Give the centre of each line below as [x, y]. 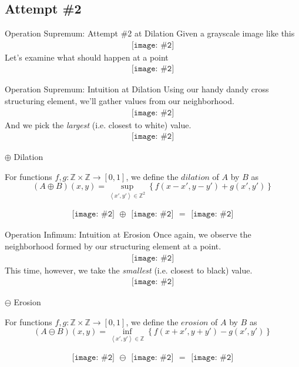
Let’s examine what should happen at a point [87, 57]
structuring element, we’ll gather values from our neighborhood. [120, 101]
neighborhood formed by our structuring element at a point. [113, 246]
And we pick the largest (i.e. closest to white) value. [98, 124]
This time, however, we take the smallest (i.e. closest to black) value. [129, 270]
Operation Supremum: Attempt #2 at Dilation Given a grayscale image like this [150, 33]
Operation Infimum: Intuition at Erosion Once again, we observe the [128, 234]
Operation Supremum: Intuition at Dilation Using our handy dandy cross [137, 89]
